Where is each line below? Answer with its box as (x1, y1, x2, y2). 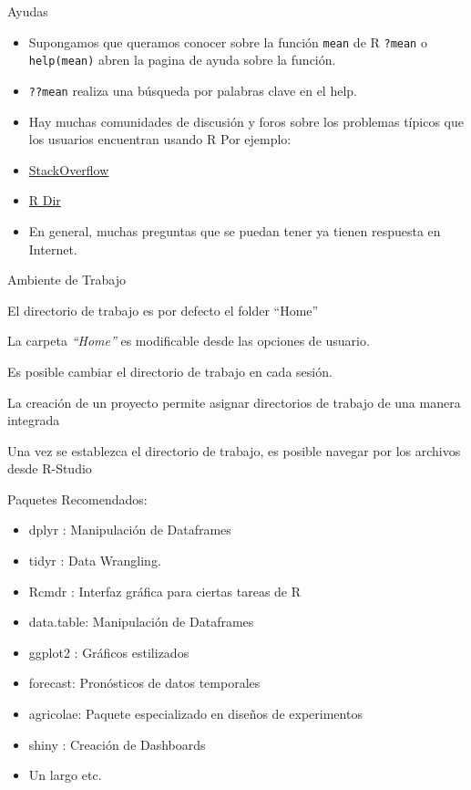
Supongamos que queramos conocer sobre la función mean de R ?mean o (28, 32, 427, 51)
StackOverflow (28, 160, 109, 179)
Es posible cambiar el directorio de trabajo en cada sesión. (7, 361, 333, 380)
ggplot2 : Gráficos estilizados (28, 642, 189, 661)
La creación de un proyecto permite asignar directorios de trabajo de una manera (7, 392, 461, 411)
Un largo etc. (28, 765, 102, 785)
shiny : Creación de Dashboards (28, 734, 206, 754)
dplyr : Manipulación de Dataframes (28, 520, 231, 539)
